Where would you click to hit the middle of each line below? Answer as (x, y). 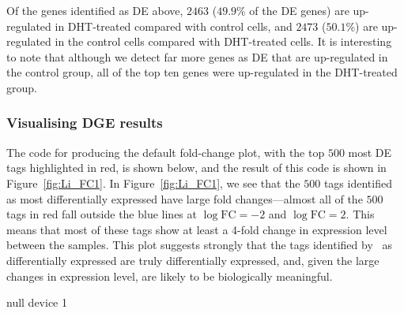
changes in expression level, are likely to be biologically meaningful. (170, 276)
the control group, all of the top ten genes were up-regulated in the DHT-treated (202, 72)
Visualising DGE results (85, 123)
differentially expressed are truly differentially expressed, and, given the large (193, 260)
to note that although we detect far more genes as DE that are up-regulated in (197, 56)
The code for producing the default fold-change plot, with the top (166, 152)
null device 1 (37, 302)
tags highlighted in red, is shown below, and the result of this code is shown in (196, 168)
